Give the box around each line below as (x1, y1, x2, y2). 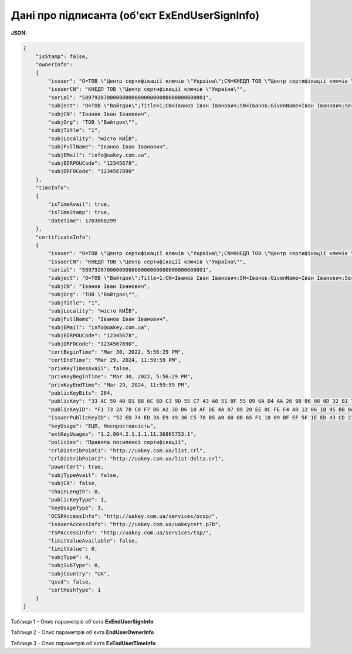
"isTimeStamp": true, (48, 209, 110, 216)
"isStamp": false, (35, 53, 89, 60)
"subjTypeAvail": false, (48, 472, 120, 478)
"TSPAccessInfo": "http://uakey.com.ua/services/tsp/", (48, 529, 212, 536)
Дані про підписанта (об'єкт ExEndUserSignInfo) (11, 9, 260, 22)
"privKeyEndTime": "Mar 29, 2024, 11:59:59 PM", (48, 381, 191, 388)
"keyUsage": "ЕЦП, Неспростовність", (48, 422, 157, 429)
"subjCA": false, (48, 480, 98, 487)
